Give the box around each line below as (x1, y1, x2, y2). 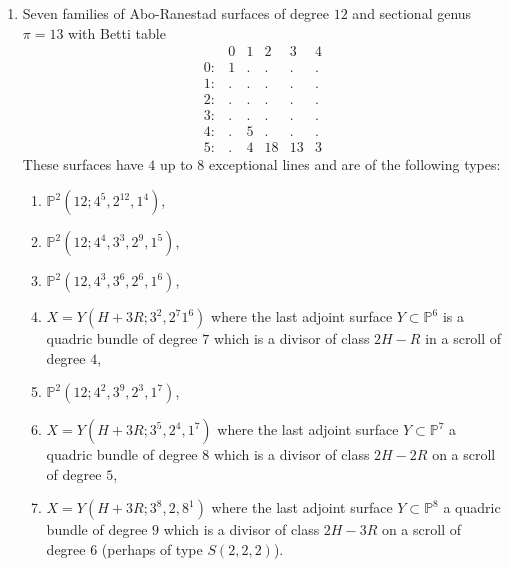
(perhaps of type (101, 538, 203, 559)
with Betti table (68, 22, 166, 43)
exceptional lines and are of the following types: (208, 154, 501, 175)
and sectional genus (352, 3, 472, 23)
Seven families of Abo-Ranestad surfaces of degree (22, 3, 330, 23)
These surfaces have (22, 154, 144, 175)
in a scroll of (425, 328, 502, 348)
